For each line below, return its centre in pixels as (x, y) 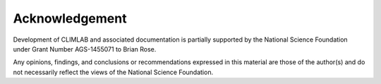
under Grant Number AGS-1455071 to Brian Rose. (85, 49)
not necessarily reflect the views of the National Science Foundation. (113, 72)
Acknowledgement (70, 18)
